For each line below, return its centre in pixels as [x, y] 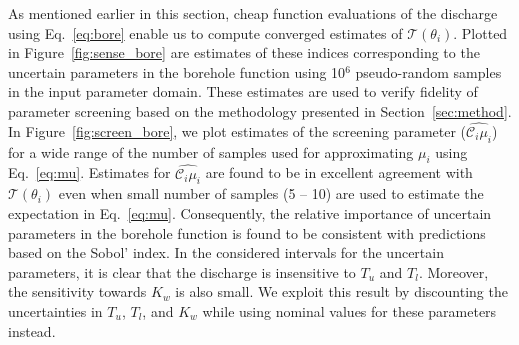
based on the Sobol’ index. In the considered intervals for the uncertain [226, 252]
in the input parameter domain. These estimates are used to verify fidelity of [243, 91]
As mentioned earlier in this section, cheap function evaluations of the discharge [253, 13]
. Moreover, [453, 271]
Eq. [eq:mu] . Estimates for [89, 172]
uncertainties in [55, 310]
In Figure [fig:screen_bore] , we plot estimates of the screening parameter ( [237, 130]
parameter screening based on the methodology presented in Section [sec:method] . [260, 110]
